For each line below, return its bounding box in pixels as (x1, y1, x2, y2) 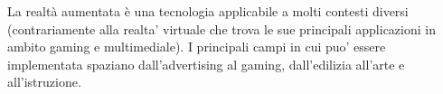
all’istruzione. (7, 72, 81, 91)
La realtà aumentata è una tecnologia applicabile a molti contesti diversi (7, 2, 409, 20)
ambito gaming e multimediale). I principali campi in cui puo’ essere (7, 37, 386, 56)
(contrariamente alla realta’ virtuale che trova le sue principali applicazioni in (7, 19, 436, 38)
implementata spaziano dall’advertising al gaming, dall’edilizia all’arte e (7, 54, 405, 73)
